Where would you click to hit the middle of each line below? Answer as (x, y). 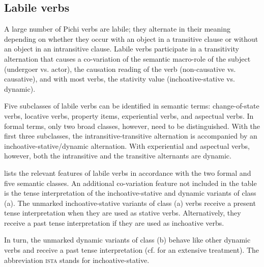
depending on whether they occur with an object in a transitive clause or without (131, 38)
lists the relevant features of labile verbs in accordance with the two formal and (128, 172)
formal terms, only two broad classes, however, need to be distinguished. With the (132, 126)
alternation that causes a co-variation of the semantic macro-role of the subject (127, 58)
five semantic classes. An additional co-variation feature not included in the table (130, 183)
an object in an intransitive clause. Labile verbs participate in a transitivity (122, 49)
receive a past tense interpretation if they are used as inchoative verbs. (114, 222)
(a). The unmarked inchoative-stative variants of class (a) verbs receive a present (130, 203)
